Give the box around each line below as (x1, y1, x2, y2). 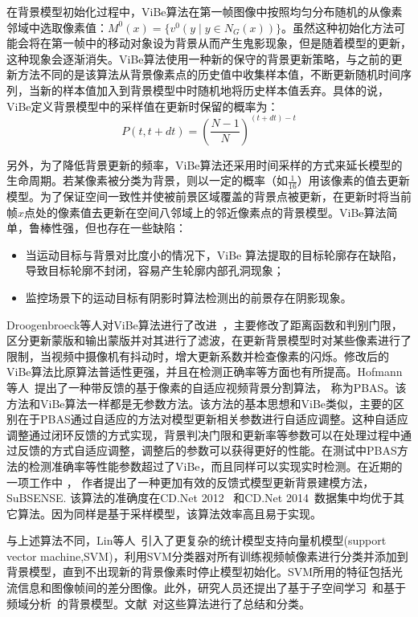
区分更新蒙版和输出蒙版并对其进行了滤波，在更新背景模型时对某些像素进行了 (6, 332, 412, 349)
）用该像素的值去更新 (297, 172, 410, 189)
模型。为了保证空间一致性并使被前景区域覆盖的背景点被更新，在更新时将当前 (6, 188, 412, 205)
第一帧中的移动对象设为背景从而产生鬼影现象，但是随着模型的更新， (51, 35, 412, 51)
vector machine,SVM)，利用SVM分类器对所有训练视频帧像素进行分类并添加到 (6, 547, 408, 564)
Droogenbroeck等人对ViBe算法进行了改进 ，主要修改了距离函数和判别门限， (6, 316, 403, 333)
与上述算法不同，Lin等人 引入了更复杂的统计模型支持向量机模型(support (6, 532, 387, 549)
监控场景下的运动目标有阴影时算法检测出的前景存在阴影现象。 (25, 288, 352, 305)
